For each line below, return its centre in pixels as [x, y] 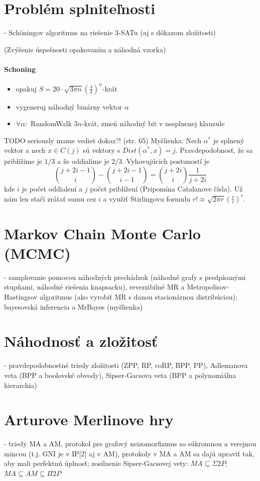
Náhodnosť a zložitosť [81, 341]
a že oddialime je [83, 161]
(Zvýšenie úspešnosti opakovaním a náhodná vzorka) [85, 49]
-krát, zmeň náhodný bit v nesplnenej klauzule [153, 123]
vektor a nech [25, 150]
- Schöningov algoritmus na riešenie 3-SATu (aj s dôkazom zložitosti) [110, 32]
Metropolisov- [208, 287]
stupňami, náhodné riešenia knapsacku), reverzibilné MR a [94, 287]
